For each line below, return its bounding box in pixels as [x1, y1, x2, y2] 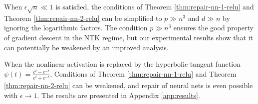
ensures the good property [173, 22, 254, 33]
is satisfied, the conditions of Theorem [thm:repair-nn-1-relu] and [55, 1, 254, 11]
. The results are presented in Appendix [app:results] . [37, 90, 200, 100]
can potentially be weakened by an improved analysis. [4, 42, 169, 52]
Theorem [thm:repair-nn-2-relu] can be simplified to [4, 12, 162, 23]
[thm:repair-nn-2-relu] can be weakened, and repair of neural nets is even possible [4, 80, 253, 90]
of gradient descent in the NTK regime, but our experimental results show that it [4, 32, 254, 42]
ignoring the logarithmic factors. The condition [4, 22, 148, 33]
